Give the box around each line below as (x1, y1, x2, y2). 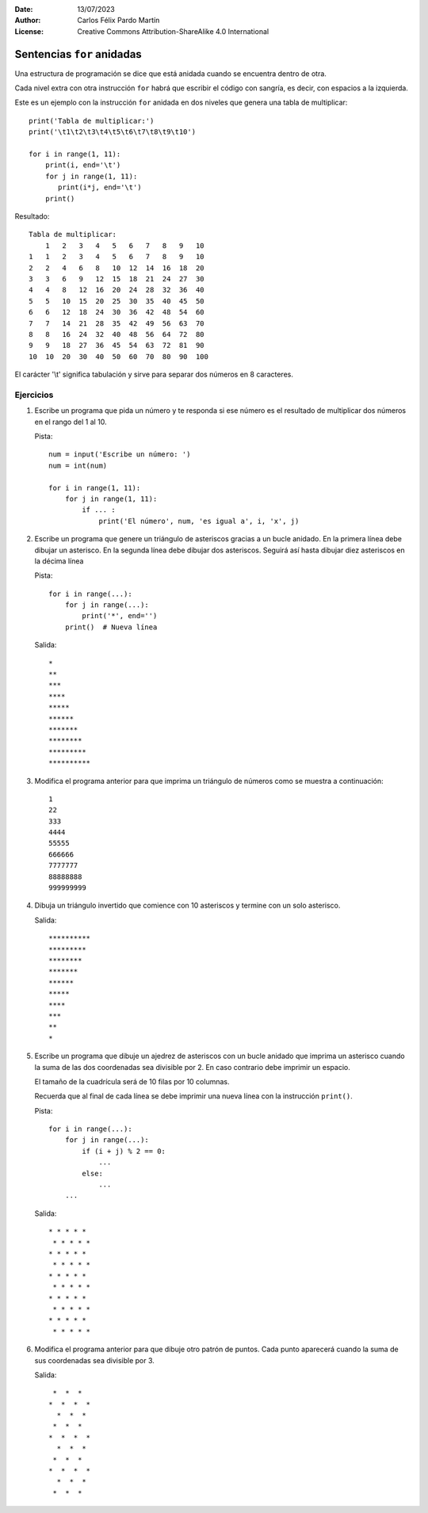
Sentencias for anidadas (14, 48, 142, 61)
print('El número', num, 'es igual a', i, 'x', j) (98, 516, 300, 525)
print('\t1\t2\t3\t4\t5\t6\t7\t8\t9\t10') (29, 128, 197, 136)
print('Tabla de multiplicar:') (29, 116, 155, 125)
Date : (14, 5, 33, 13)
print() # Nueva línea (64, 622, 158, 632)
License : (14, 26, 44, 36)
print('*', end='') (82, 611, 158, 621)
